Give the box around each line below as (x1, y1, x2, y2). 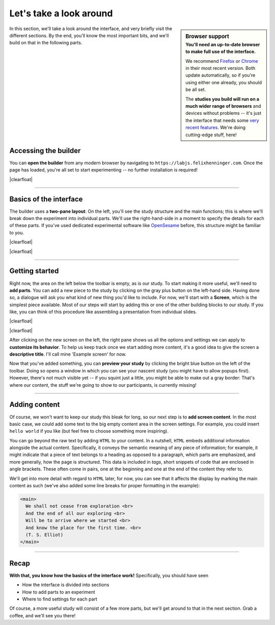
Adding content (9, 401, 60, 409)
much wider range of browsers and (185, 103, 261, 109)
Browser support (185, 33, 229, 40)
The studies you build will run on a (185, 96, 260, 102)
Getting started (9, 267, 59, 276)
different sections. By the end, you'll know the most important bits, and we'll (9, 32, 169, 38)
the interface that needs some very (185, 117, 259, 123)
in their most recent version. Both (185, 65, 256, 71)
